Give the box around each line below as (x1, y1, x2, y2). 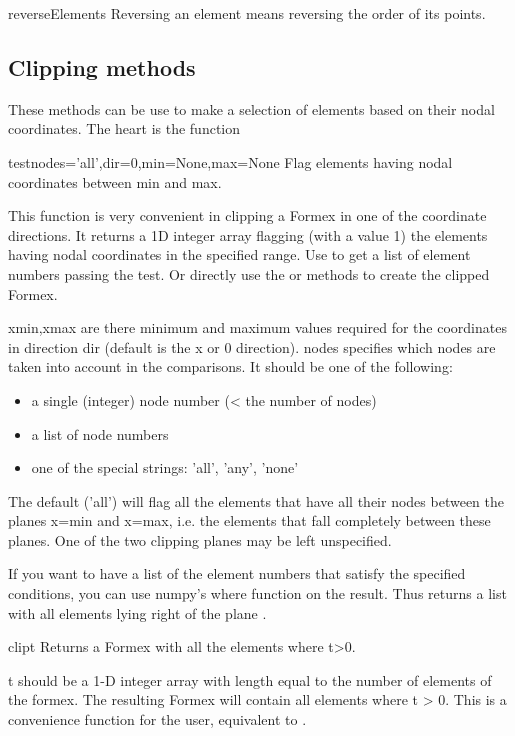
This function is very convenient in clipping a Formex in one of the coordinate (8, 205, 487, 226)
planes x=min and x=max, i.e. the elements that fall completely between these (8, 510, 491, 531)
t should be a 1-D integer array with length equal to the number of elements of (8, 669, 492, 690)
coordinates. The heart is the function (8, 118, 241, 139)
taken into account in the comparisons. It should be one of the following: (8, 356, 453, 377)
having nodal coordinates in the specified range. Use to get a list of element (8, 244, 471, 265)
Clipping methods (8, 51, 196, 82)
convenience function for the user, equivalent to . (8, 709, 307, 730)
